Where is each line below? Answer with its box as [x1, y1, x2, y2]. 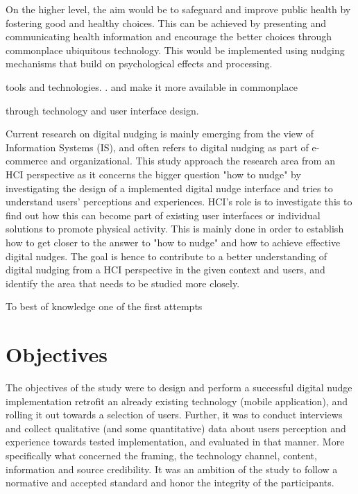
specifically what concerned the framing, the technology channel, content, [6, 448, 317, 462]
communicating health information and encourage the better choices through [6, 29, 332, 44]
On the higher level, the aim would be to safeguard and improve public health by [6, 2, 351, 16]
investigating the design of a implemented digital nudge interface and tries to [6, 180, 333, 195]
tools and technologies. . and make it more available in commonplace [6, 79, 298, 94]
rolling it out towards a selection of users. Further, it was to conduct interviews [6, 407, 343, 422]
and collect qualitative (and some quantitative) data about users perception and [6, 420, 346, 435]
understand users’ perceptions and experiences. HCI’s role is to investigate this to [6, 194, 352, 209]
